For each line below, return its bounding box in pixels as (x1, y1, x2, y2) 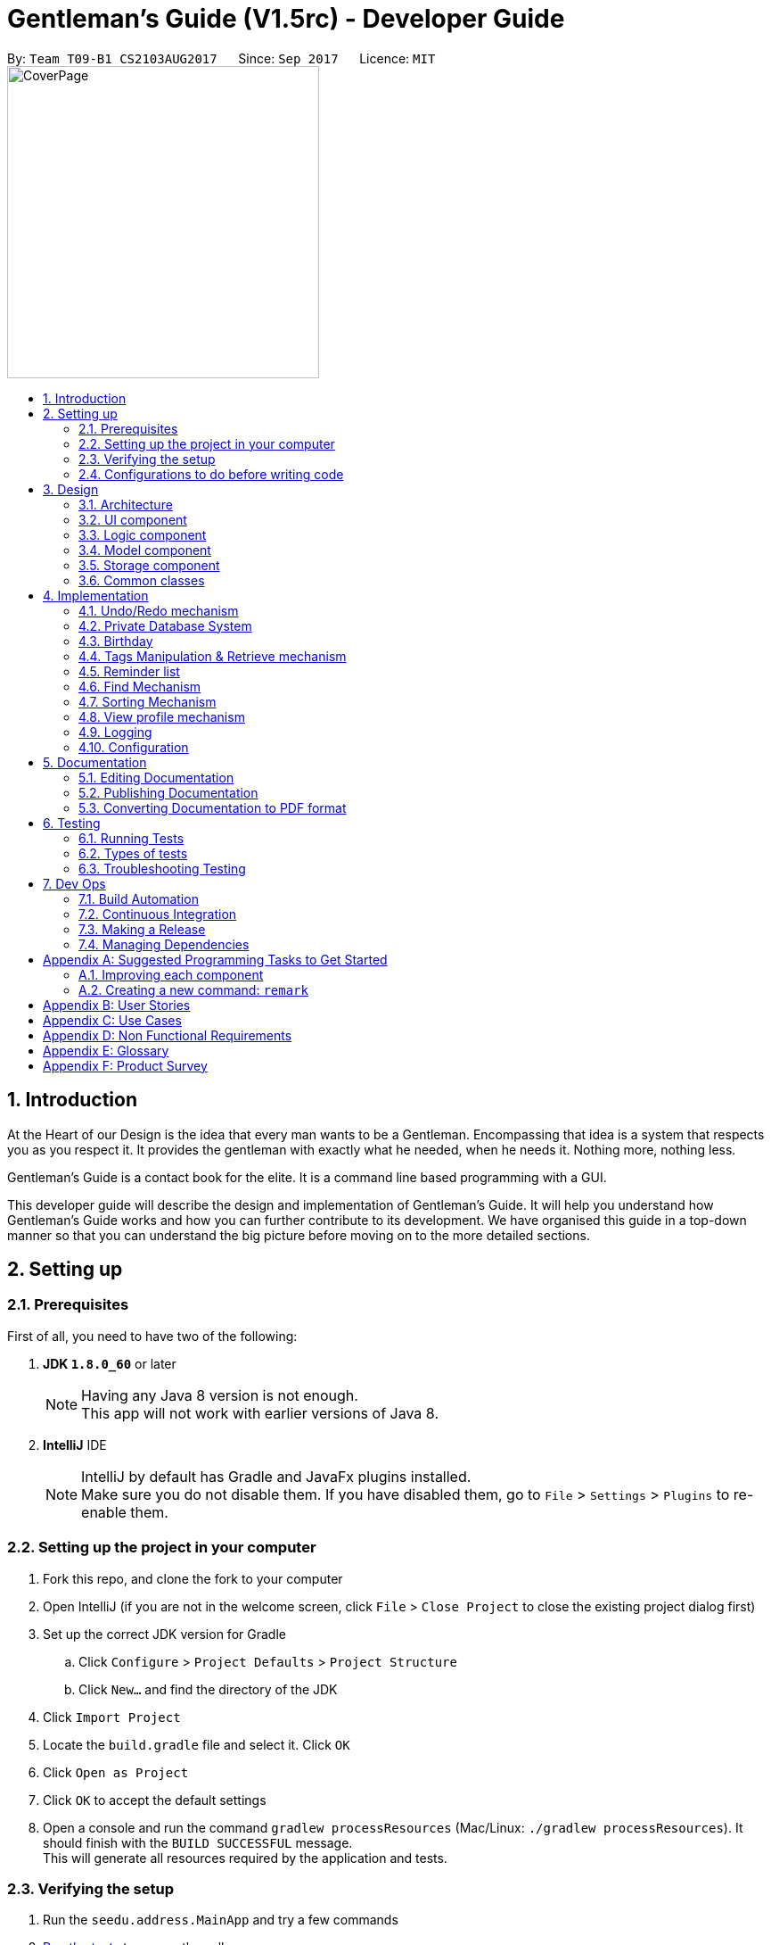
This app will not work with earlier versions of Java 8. (81, 1403, 439, 1422)
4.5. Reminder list (78, 663, 180, 679)
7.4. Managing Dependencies (78, 936, 250, 952)
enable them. (81, 1502, 168, 1521)
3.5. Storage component (78, 557, 220, 573)
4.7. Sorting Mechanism (78, 693, 217, 709)
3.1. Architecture (78, 496, 173, 512)
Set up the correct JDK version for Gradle (43, 1626, 286, 1642)
